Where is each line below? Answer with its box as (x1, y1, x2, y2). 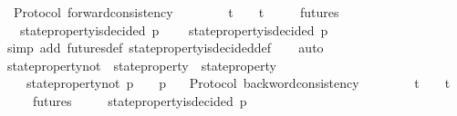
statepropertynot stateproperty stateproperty (6, 55, 276, 74)
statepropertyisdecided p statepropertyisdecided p (19, 20, 328, 39)
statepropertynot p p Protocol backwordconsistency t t (26, 73, 451, 92)
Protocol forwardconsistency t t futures (13, 3, 339, 21)
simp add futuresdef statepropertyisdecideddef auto (6, 38, 324, 57)
